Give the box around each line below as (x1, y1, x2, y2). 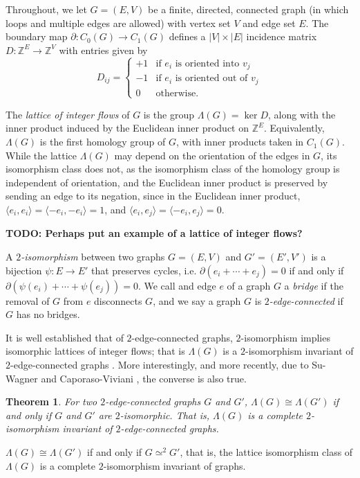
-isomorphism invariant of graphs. (103, 458, 246, 472)
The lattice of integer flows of (6, 107, 130, 121)
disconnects (94, 293, 142, 308)
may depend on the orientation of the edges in (114, 148, 310, 162)
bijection (6, 263, 42, 277)
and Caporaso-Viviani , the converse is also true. (41, 371, 247, 385)
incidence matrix (246, 29, 317, 44)
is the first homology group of (39, 134, 166, 149)
